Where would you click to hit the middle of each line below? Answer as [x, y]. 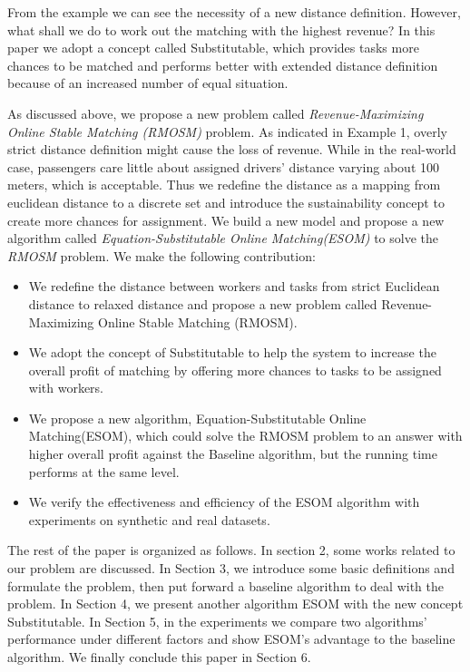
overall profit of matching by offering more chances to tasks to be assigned [235, 370]
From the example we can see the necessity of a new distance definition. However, [234, 12]
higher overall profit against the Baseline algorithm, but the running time [233, 454]
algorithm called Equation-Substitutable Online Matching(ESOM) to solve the [223, 238]
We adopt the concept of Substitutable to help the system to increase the [232, 352]
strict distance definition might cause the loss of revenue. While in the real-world [232, 149]
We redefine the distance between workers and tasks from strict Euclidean [234, 286]
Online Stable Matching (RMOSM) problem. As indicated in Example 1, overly [227, 131]
